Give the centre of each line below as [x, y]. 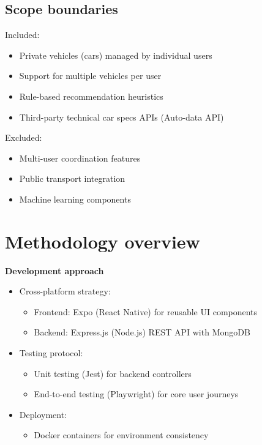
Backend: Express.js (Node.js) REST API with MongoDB [142, 332]
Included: [22, 35]
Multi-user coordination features [80, 158]
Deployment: [43, 414]
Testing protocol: [51, 353]
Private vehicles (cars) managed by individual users [116, 55]
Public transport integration [72, 178]
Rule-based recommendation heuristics [91, 96]
